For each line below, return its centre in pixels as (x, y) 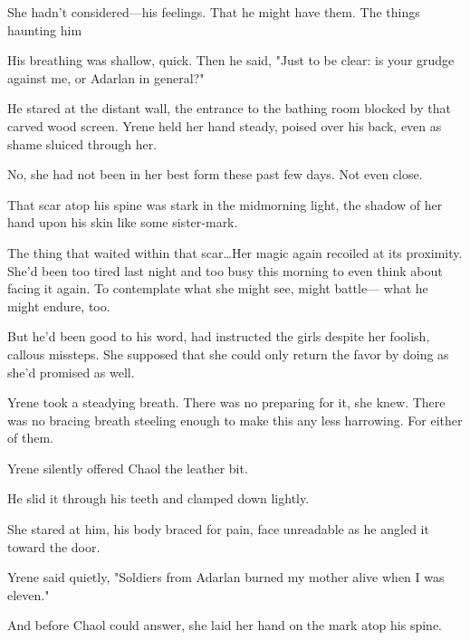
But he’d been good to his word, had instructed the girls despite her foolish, (219, 336)
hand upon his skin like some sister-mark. (123, 222)
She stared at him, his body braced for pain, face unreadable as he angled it (218, 529)
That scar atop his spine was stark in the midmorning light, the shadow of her (225, 204)
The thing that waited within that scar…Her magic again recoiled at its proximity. (235, 252)
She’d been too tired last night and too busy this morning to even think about (225, 270)
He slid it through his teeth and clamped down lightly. (158, 498)
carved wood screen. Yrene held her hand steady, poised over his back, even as (225, 125)
